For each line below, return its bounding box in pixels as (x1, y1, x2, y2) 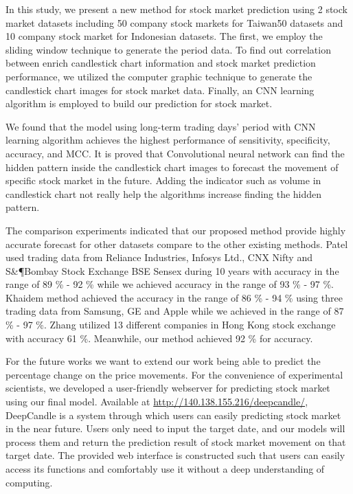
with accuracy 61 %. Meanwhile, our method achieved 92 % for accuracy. (5, 330, 313, 345)
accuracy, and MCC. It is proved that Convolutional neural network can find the (5, 146, 345, 160)
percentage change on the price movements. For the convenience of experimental (5, 367, 343, 381)
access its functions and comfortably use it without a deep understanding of (5, 462, 325, 475)
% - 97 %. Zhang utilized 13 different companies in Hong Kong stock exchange (5, 317, 336, 332)
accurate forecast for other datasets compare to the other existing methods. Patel (5, 236, 348, 251)
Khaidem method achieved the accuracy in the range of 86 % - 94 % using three (5, 290, 343, 304)
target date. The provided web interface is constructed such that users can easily (5, 448, 345, 462)
